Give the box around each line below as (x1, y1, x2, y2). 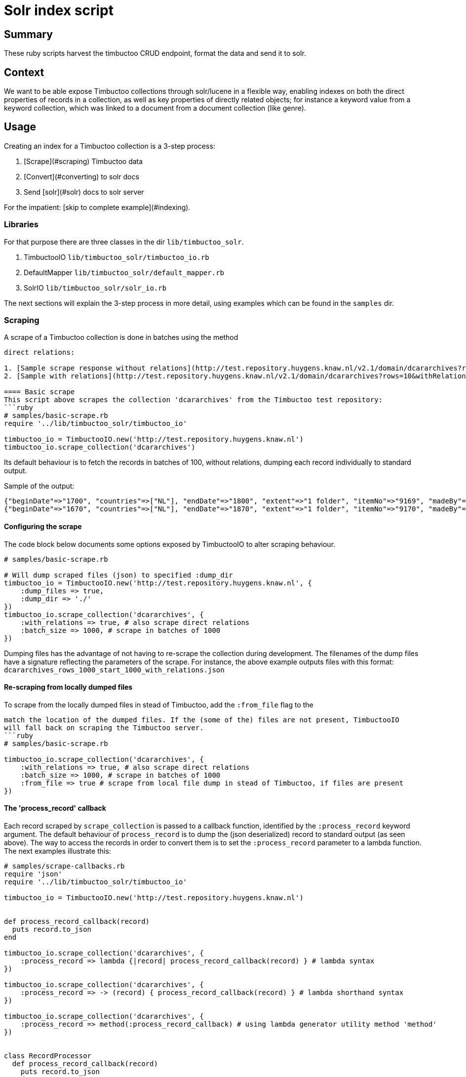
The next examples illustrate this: (4, 847, 111, 856)
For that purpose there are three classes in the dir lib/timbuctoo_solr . (4, 237, 244, 246)
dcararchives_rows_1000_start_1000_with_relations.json (4, 665, 225, 674)
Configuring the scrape (4, 522, 82, 531)
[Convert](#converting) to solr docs (24, 172, 139, 181)
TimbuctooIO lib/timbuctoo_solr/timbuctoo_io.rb (24, 252, 209, 261)
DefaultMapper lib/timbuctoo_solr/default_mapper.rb (24, 268, 225, 277)
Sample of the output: (4, 482, 75, 491)
